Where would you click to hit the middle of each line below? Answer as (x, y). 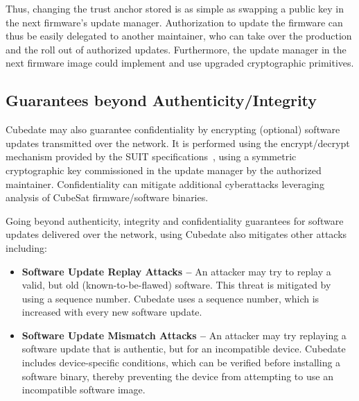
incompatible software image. (84, 390)
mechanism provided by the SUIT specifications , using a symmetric (151, 156)
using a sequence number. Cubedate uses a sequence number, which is (170, 298)
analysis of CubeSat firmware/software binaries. (107, 197)
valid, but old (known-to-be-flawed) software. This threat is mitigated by (176, 285)
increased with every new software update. (112, 312)
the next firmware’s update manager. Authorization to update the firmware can (174, 22)
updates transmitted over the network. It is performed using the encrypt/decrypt (178, 143)
